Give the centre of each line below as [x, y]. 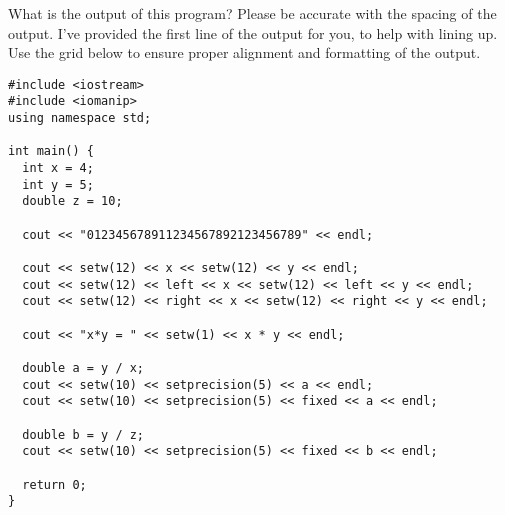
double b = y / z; [83, 434]
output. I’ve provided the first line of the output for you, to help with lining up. [253, 32]
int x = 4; [58, 168]
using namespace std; [80, 118]
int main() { [51, 151]
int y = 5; [58, 184]
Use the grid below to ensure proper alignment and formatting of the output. [244, 52]
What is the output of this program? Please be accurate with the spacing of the [252, 13]
